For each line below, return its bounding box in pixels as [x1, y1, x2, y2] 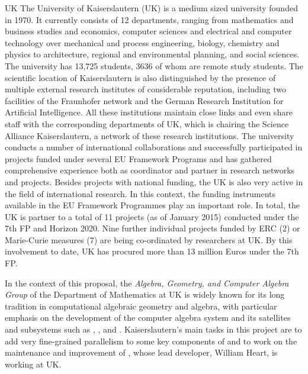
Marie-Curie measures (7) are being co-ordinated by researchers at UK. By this [5, 233, 293, 246]
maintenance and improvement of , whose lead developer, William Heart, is [5, 346, 278, 359]
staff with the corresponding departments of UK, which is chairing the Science [5, 117, 289, 130]
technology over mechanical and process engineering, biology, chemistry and [5, 36, 280, 49]
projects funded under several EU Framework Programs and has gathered [5, 152, 272, 165]
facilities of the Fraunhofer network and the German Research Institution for [5, 94, 284, 107]
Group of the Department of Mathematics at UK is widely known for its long [5, 288, 285, 301]
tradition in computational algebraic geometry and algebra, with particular [5, 299, 277, 312]
